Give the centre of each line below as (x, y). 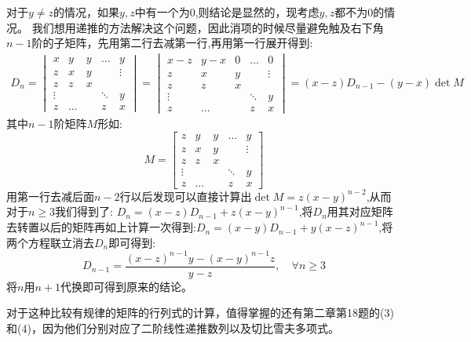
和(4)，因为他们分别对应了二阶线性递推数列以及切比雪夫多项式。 (173, 328)
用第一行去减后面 (50, 196)
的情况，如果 (87, 12)
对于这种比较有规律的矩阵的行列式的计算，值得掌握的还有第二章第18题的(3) (200, 313)
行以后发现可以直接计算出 (186, 196)
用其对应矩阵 (360, 211)
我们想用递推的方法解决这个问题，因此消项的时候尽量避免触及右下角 (208, 27)
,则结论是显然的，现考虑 (257, 12)
